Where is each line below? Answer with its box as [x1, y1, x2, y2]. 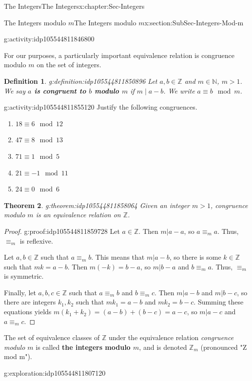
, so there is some [169, 252, 221, 262]
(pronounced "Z [200, 342, 247, 352]
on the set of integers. [37, 59, 101, 70]
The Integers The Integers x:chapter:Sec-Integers [4, 1, 145, 11]
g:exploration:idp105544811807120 [4, 368, 106, 378]
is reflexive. [19, 235, 53, 246]
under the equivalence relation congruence [108, 332, 234, 343]
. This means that [91, 252, 145, 262]
